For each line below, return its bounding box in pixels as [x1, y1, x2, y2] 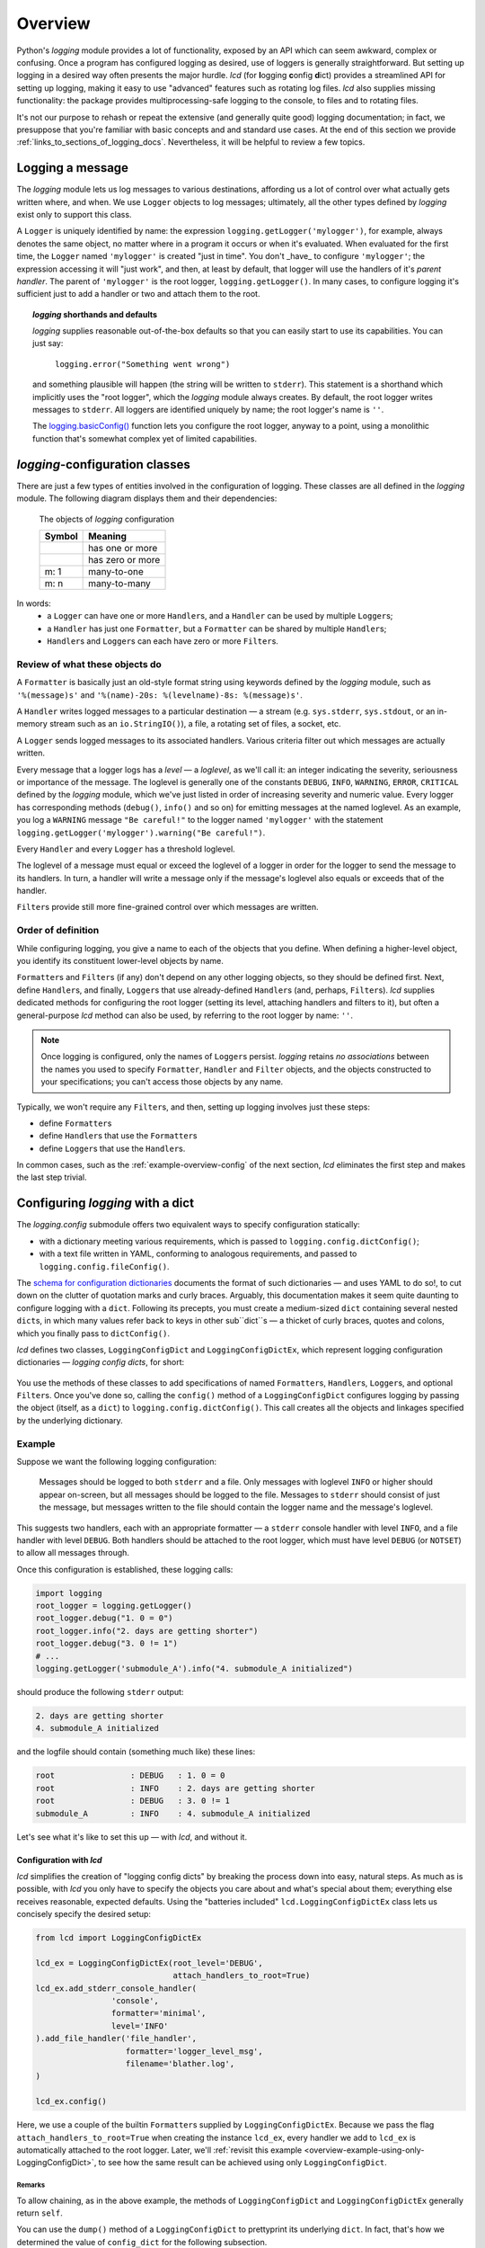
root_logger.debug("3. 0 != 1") [35, 1638, 179, 1649]
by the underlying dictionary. [16, 1414, 123, 1425]
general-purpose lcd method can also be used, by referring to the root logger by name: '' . [16, 1010, 354, 1021]
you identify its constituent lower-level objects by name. [16, 956, 224, 966]
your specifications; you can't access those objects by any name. [40, 1076, 284, 1087]
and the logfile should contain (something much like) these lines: [16, 1746, 256, 1757]
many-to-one [88, 565, 144, 577]
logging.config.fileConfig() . [39, 1261, 170, 1271]
